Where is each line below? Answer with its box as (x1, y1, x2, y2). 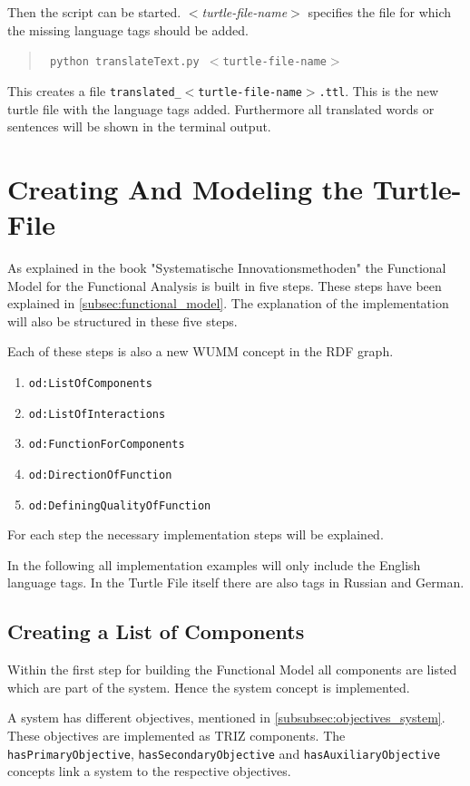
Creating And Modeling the (7, 170, 363, 207)
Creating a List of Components (7, 617, 305, 645)
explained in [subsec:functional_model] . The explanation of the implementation (7, 294, 449, 313)
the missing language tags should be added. (7, 20, 249, 39)
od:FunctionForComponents (28, 438, 185, 451)
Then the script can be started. (7, 3, 181, 21)
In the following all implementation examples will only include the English (7, 555, 421, 574)
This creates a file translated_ (7, 81, 181, 100)
